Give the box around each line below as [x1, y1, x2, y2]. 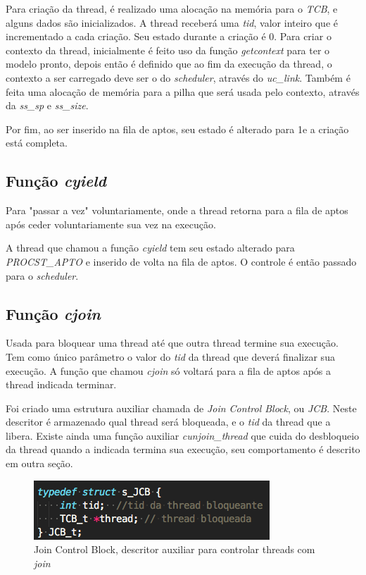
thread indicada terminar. [6, 377, 117, 392]
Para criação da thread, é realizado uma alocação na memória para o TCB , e [6, 1, 338, 16]
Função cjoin [6, 302, 101, 324]
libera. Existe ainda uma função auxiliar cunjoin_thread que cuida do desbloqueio [6, 428, 360, 443]
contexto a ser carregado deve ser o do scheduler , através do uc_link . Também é [6, 70, 351, 85]
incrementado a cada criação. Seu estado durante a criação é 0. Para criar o [6, 29, 332, 44]
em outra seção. [6, 456, 73, 471]
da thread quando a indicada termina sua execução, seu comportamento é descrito [6, 442, 360, 457]
